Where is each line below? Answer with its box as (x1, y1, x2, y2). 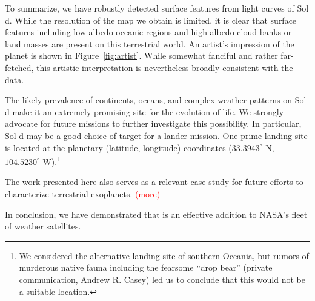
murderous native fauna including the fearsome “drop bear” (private (19, 261, 273, 274)
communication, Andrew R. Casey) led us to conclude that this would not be (19, 272, 305, 285)
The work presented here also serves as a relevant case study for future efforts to (5, 175, 303, 188)
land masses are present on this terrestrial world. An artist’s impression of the (5, 37, 294, 50)
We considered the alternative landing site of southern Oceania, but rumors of (19, 249, 309, 262)
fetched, (5, 61, 34, 73)
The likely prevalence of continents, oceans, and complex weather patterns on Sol (5, 93, 307, 106)
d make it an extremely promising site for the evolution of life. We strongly (5, 105, 284, 118)
